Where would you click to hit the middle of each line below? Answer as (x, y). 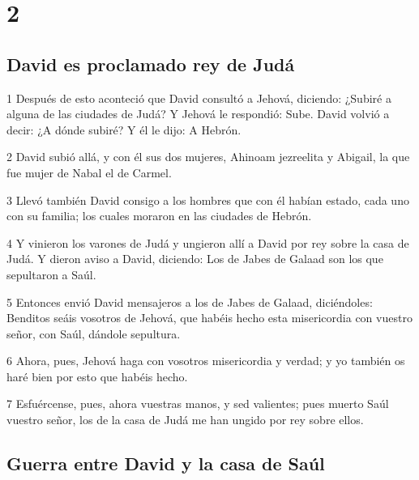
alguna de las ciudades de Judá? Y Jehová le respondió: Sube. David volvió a (198, 114)
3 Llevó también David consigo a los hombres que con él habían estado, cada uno (208, 200)
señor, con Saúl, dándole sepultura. (94, 333)
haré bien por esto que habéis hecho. (97, 376)
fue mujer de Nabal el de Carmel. (89, 172)
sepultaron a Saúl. (51, 274)
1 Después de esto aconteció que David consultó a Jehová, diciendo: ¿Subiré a (199, 98)
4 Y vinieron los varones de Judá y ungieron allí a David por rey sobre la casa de (208, 242)
